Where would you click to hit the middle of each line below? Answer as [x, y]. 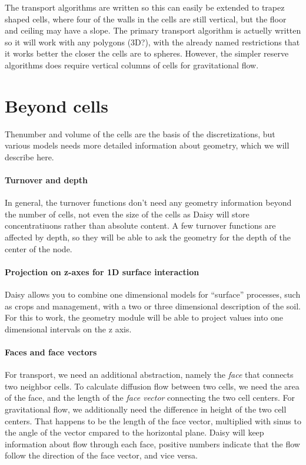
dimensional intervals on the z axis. [68, 329]
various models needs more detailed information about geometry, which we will [147, 145]
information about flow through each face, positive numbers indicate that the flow [152, 443]
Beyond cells [57, 105]
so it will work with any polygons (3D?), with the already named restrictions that [152, 42]
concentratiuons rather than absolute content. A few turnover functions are [140, 225]
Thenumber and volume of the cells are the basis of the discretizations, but [140, 133]
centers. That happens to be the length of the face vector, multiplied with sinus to [153, 421]
